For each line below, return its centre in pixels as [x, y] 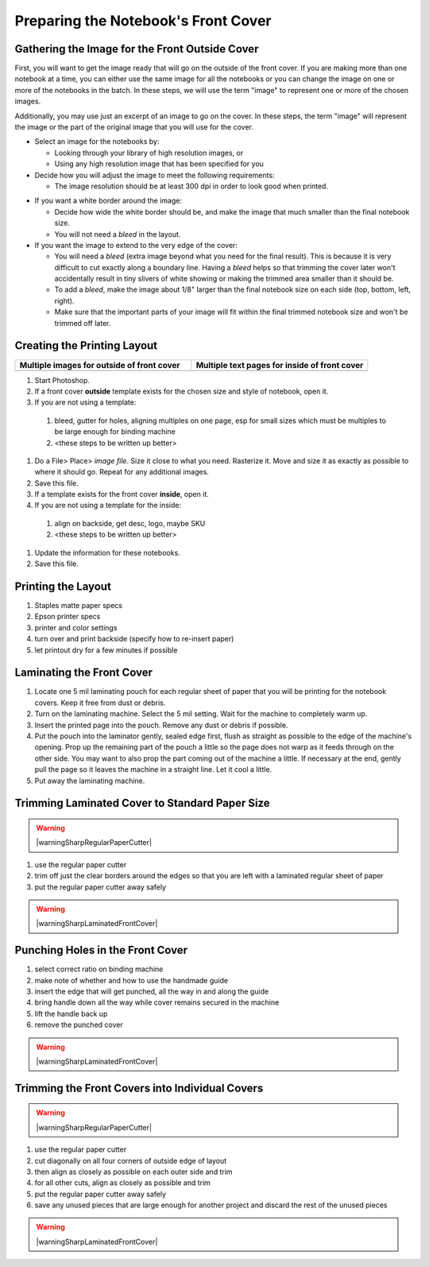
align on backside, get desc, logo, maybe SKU [130, 523]
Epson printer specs [68, 617]
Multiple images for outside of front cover [100, 365]
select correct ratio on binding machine [99, 969]
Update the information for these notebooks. [107, 552]
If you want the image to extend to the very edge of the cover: [136, 245]
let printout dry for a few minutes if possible [106, 650]
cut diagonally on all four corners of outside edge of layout [131, 1160]
